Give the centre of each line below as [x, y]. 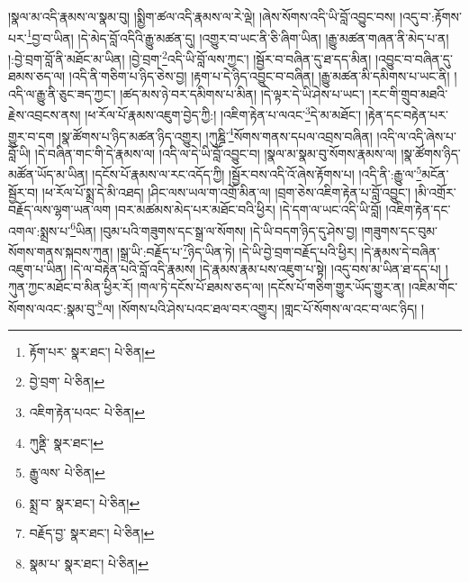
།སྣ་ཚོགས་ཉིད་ [431, 153]
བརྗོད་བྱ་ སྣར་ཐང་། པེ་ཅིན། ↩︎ [92, 533]
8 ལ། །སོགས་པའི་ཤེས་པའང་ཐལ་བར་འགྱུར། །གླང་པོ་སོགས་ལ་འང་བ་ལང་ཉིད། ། [261, 306]
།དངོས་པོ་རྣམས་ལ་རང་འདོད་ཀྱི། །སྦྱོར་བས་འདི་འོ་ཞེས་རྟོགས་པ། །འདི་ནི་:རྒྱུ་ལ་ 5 [257, 173]
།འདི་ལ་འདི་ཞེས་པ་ [417, 136]
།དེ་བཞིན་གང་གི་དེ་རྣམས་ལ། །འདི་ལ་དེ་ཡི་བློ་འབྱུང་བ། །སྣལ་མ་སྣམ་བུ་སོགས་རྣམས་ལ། [216, 153]
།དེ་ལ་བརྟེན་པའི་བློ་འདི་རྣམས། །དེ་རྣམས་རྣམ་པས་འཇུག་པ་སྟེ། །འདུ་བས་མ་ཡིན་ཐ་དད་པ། [256, 269]
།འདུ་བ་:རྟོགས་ [431, 16]
